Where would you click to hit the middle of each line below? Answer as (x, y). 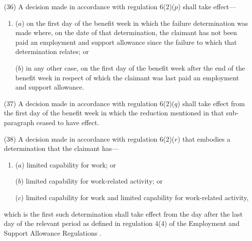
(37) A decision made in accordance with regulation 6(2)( (89, 103)
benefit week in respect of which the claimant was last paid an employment (127, 77)
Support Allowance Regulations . (53, 232)
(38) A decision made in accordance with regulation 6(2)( (89, 139)
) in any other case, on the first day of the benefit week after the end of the (133, 67)
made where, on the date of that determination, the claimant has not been (126, 32)
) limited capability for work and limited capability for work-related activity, (135, 197)
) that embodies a (204, 139)
